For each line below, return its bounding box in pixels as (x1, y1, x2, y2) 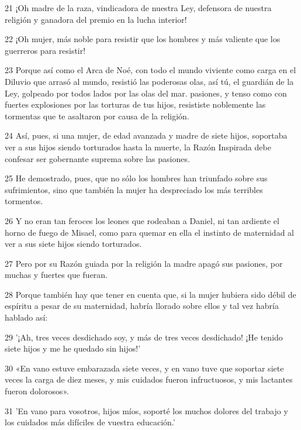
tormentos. (5, 195, 43, 207)
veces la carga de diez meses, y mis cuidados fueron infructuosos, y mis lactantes (5, 373, 293, 386)
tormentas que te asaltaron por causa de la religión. (5, 109, 189, 122)
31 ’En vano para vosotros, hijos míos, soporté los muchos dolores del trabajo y (5, 404, 288, 417)
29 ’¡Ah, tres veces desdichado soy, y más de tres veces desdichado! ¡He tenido (5, 331, 283, 343)
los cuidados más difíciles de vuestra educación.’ (5, 416, 175, 428)
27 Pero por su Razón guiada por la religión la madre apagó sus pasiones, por (5, 257, 283, 269)
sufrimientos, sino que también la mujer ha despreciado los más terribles (5, 183, 263, 195)
